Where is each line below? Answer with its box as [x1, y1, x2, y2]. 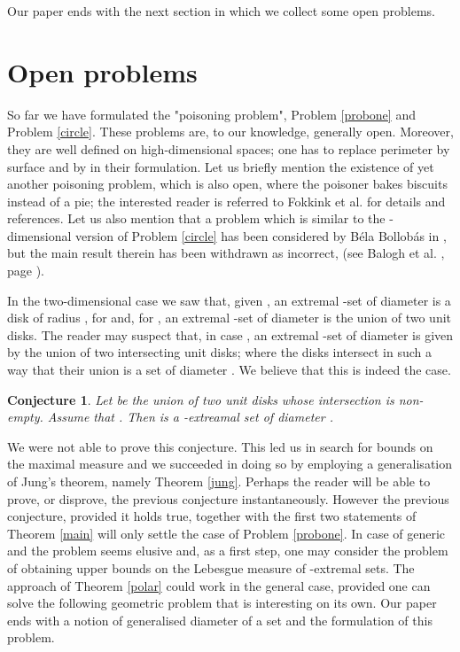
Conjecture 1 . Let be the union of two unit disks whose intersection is [7, 390, 394, 408]
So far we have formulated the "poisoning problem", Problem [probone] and [7, 105, 416, 123]
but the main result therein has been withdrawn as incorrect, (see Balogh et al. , [7, 244, 445, 262]
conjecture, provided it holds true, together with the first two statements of [7, 507, 417, 525]
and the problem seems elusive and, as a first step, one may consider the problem [7, 541, 448, 560]
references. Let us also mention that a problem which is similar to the [7, 209, 386, 228]
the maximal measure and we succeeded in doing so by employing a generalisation [7, 454, 453, 473]
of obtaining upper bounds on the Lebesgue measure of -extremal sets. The [7, 558, 415, 577]
